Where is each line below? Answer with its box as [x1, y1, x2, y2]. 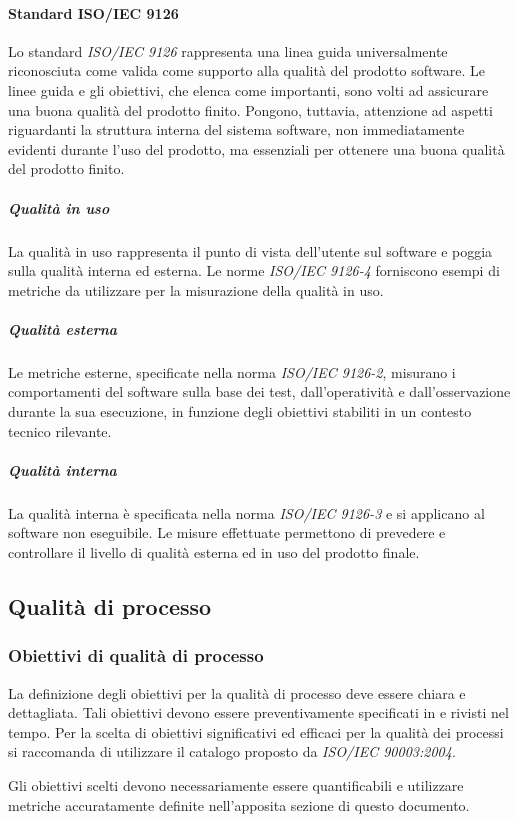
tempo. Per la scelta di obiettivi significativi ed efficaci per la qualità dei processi [8, 721, 504, 742]
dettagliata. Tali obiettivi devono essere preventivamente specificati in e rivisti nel [8, 702, 509, 723]
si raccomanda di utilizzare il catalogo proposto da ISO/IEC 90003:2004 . [8, 741, 456, 762]
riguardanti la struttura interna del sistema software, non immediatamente [8, 119, 465, 140]
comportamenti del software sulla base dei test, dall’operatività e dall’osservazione [8, 381, 511, 402]
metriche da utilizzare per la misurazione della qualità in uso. [8, 279, 384, 300]
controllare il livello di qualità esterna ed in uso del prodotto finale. [8, 541, 420, 562]
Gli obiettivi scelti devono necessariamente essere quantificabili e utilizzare [8, 774, 464, 795]
